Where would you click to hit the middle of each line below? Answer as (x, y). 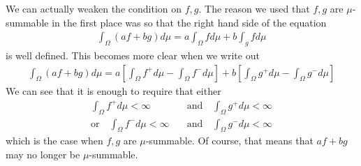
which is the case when (54, 141)
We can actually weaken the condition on (94, 8)
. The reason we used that (254, 8)
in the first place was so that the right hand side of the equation (189, 22)
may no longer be (43, 154)
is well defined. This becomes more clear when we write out (133, 55)
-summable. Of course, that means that (229, 141)
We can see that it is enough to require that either (113, 90)
